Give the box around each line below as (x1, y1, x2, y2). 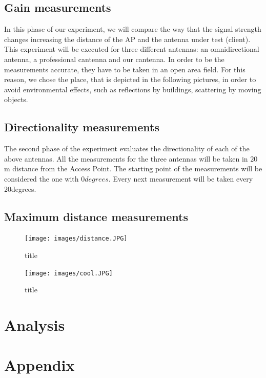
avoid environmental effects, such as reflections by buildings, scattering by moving (4, 84, 261, 94)
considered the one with (4, 173, 79, 184)
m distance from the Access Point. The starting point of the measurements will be (4, 163, 262, 174)
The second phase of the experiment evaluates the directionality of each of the (4, 143, 250, 154)
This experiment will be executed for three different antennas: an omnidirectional (4, 44, 259, 54)
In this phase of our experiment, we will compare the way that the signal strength (4, 24, 261, 34)
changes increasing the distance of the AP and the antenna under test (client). (4, 33, 251, 44)
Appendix (4, 354, 75, 375)
